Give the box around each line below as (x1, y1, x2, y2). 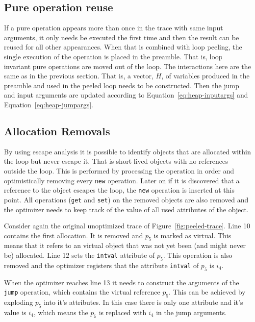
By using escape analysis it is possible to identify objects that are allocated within (4, 146, 251, 156)
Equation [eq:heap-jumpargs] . (4, 99, 93, 109)
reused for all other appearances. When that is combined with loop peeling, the (4, 42, 242, 52)
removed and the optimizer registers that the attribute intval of (4, 260, 199, 270)
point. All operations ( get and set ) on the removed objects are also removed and (4, 194, 249, 204)
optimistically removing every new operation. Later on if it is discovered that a (4, 175, 240, 185)
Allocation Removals (4, 123, 110, 138)
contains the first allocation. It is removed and (4, 230, 143, 240)
